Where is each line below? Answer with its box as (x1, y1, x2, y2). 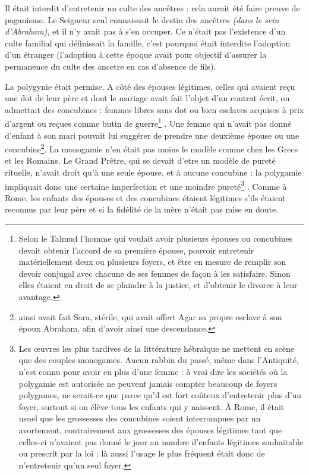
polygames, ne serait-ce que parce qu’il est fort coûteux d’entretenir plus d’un (18, 389, 302, 401)
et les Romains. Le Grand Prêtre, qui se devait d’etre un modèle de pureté (5, 154, 276, 167)
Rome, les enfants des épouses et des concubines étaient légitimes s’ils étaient (5, 191, 286, 204)
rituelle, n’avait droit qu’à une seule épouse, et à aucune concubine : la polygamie (5, 166, 302, 179)
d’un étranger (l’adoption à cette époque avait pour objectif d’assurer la (5, 48, 267, 61)
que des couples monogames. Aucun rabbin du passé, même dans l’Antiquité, (18, 354, 299, 366)
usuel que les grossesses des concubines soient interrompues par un (18, 412, 261, 424)
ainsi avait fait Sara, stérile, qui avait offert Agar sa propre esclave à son (18, 310, 282, 323)
